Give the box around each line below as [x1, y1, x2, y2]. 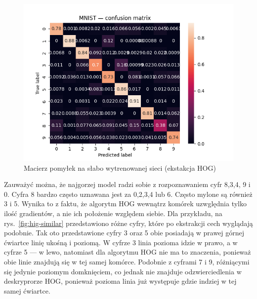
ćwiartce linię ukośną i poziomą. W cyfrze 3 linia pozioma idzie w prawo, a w [4, 237, 238, 247]
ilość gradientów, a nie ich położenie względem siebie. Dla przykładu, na [4, 208, 222, 218]
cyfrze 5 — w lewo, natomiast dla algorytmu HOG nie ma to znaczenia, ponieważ [4, 247, 251, 257]
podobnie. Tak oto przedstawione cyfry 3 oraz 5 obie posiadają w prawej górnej [4, 227, 245, 238]
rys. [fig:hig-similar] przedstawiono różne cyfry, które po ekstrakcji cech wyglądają [4, 218, 253, 228]
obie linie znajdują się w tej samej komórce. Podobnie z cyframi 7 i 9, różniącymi [4, 256, 250, 266]
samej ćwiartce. [4, 285, 50, 296]
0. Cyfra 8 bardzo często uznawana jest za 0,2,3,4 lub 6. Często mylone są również [4, 188, 253, 199]
